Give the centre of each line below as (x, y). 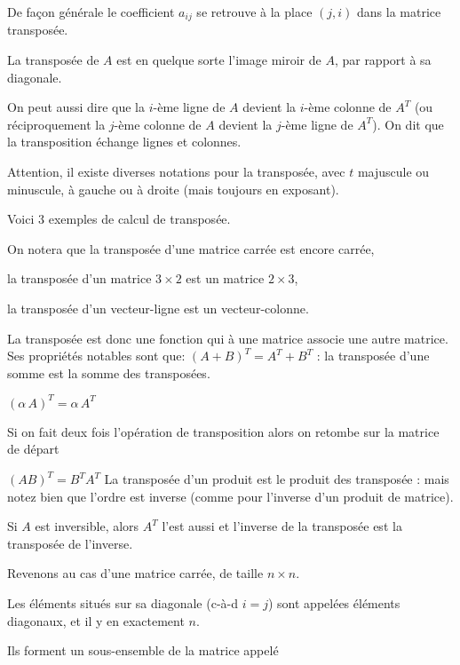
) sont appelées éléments (334, 603)
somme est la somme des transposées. (109, 372)
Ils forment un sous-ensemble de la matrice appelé (143, 650)
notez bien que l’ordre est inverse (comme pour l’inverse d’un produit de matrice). (230, 496)
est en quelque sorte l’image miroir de (219, 60)
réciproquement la (56, 124)
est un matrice (225, 278)
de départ (33, 449)
